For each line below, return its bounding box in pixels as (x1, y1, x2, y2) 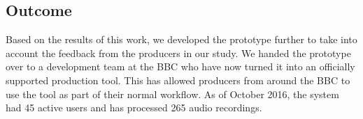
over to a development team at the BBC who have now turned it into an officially (6, 59, 355, 74)
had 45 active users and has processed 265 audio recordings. (6, 100, 262, 115)
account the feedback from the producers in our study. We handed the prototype (6, 45, 351, 60)
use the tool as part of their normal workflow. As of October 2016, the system (6, 86, 339, 101)
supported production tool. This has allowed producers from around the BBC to (6, 72, 350, 87)
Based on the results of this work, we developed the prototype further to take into (6, 32, 357, 47)
